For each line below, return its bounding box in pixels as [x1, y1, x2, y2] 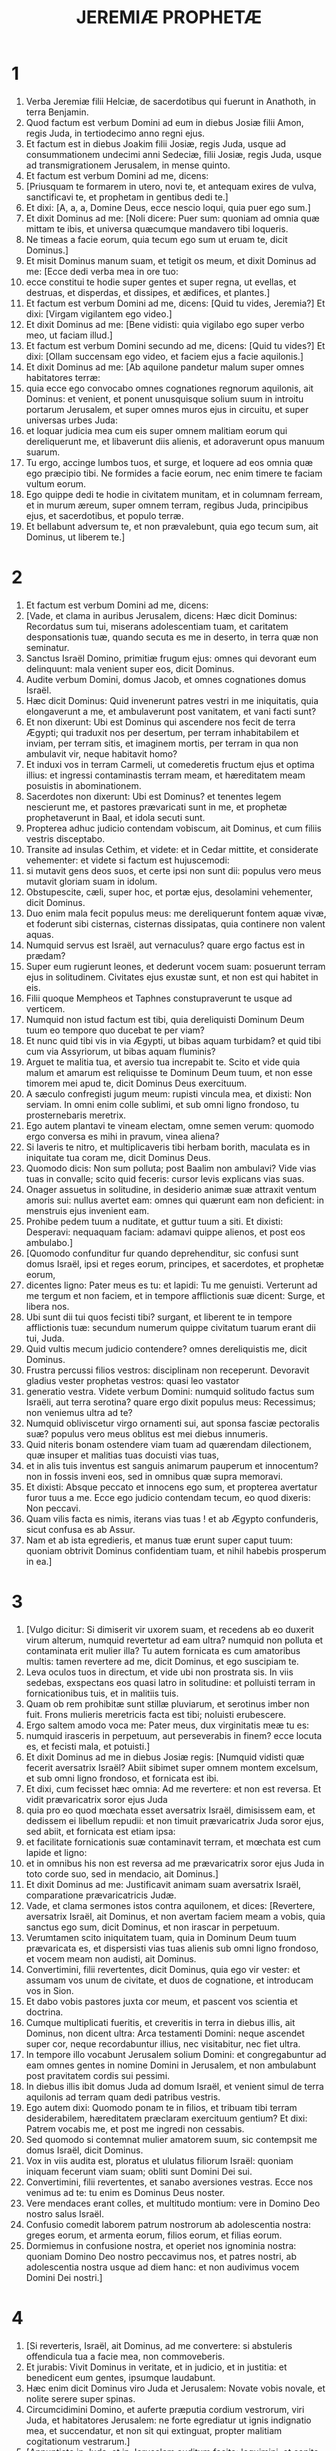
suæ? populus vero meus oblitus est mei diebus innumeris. [25, 1427, 269, 1440]
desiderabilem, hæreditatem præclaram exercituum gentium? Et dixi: [25, 2112, 308, 2124]
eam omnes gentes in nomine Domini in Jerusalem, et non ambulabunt [25, 2059, 317, 2071]
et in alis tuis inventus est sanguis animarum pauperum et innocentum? [25, 1459, 319, 1471]
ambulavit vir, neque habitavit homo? [25, 747, 178, 760]
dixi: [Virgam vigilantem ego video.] [25, 307, 173, 320]
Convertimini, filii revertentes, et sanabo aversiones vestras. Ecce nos [25, 2176, 314, 2188]
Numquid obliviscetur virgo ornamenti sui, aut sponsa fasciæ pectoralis [25, 1417, 320, 1429]
